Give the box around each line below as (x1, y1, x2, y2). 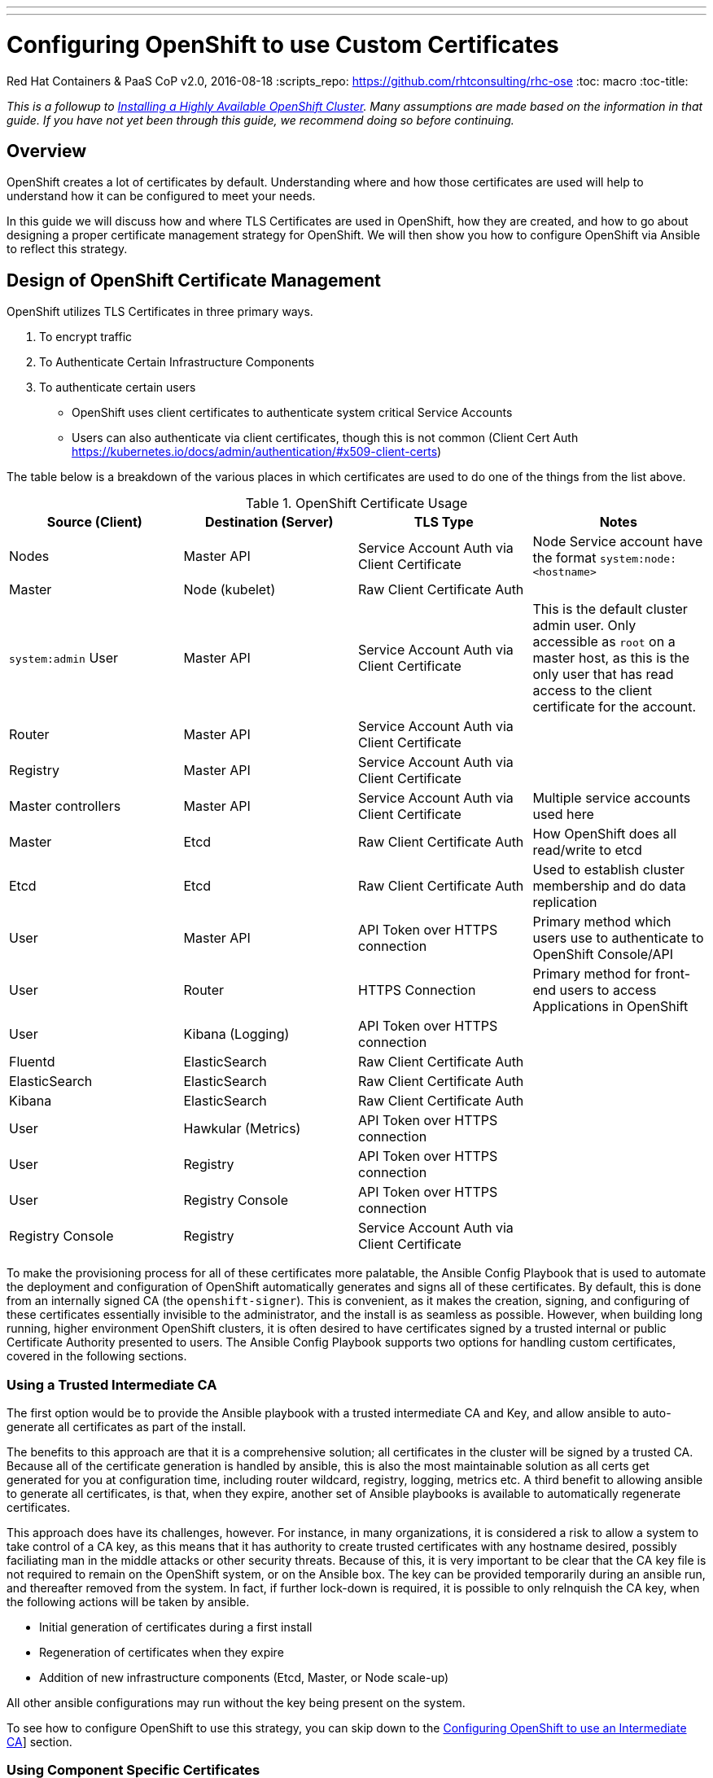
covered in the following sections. (7, 1349, 187, 1364)
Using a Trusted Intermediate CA (7, 1376, 217, 1393)
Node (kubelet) (183, 581, 276, 598)
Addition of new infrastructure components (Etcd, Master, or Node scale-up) (39, 1670, 449, 1684)
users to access (559, 982, 657, 999)
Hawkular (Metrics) (183, 1120, 301, 1137)
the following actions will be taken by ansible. (7, 1594, 250, 1609)
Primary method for (532, 966, 652, 983)
